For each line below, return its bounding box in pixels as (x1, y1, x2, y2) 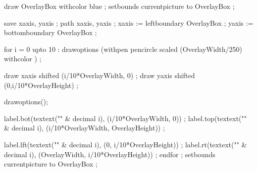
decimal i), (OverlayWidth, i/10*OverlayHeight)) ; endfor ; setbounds (4, 149, 215, 159)
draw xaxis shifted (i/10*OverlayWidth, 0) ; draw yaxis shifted (4, 70, 195, 80)
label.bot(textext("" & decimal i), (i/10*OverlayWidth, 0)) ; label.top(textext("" (4, 113, 247, 123)
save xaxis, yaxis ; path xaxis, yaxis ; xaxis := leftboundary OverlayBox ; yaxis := (4, 17, 254, 28)
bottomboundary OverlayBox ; (4, 27, 97, 38)
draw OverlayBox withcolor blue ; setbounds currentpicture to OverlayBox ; (4, 1, 235, 11)
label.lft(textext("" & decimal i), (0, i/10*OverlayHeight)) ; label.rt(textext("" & (4, 139, 247, 149)
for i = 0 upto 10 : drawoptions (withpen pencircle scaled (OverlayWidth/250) (4, 43, 243, 54)
